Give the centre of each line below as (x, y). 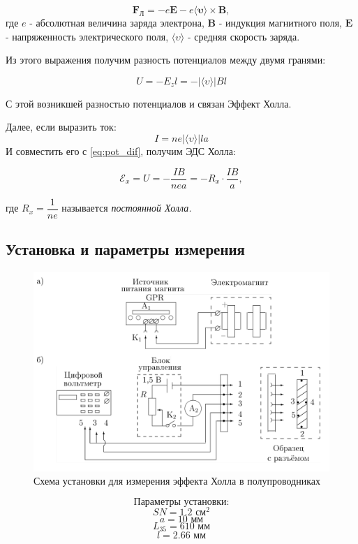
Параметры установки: (181, 502)
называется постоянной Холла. (127, 208)
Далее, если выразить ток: (61, 127)
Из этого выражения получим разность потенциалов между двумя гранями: (166, 60)
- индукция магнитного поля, (280, 22)
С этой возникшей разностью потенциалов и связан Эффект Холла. (149, 103)
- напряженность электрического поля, (87, 36)
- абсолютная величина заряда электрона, (117, 22)
